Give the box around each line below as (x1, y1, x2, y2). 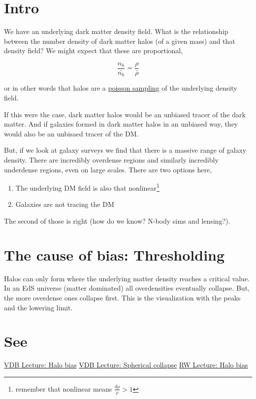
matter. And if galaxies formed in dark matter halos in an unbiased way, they (4, 119, 238, 129)
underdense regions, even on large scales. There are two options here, (4, 164, 212, 174)
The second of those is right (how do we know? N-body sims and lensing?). (4, 216, 230, 226)
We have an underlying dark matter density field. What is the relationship (4, 26, 228, 36)
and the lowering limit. (4, 302, 73, 312)
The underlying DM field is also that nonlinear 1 (15, 181, 160, 193)
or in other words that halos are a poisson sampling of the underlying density (4, 83, 237, 93)
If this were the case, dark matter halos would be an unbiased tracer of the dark (4, 109, 246, 119)
